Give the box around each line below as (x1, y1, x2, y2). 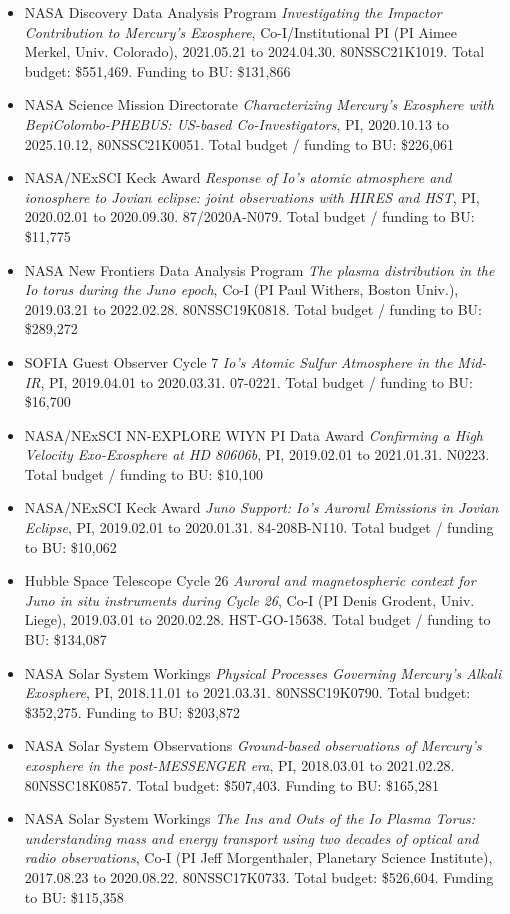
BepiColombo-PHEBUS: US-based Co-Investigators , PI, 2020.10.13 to (24, 113, 450, 134)
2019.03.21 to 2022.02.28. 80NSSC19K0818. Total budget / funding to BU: (24, 298, 482, 319)
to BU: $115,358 (24, 886, 124, 907)
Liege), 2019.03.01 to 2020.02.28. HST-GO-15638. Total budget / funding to (24, 609, 491, 630)
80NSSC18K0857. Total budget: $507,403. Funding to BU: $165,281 (24, 774, 440, 795)
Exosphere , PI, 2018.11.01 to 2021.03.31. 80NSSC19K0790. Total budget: (24, 682, 471, 703)
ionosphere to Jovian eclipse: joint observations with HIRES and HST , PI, (24, 186, 480, 207)
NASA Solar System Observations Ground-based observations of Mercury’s (24, 735, 482, 756)
